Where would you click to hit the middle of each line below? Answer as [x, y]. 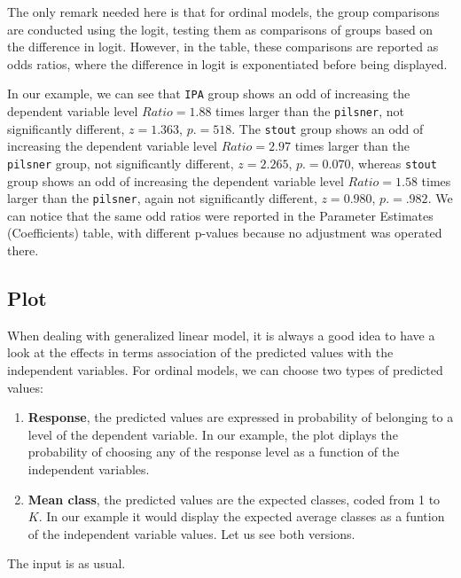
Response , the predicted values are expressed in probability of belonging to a [241, 417]
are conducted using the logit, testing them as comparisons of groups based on [220, 29]
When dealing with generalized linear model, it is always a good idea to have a [221, 335]
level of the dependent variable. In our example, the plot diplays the [213, 434]
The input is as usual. [66, 563]
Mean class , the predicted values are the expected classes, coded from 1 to [234, 499]
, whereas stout [394, 163]
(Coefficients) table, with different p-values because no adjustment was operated [225, 233]
